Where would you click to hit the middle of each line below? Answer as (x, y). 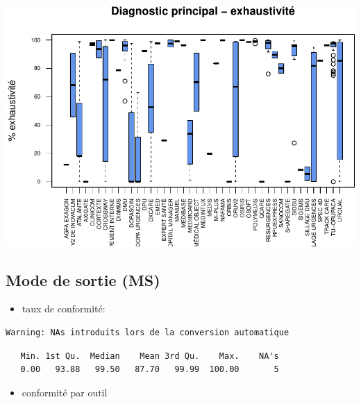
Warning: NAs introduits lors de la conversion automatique (148, 333)
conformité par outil (65, 392)
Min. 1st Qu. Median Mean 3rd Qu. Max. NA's (150, 356)
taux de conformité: (64, 309)
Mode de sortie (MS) (83, 279)
